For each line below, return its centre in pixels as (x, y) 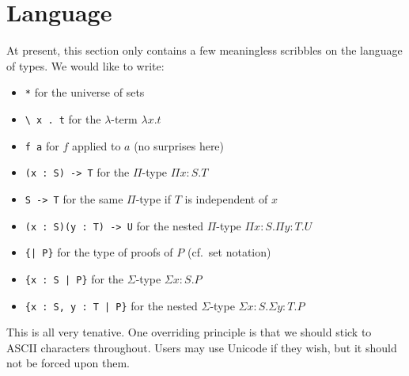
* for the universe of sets (85, 92)
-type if (153, 198)
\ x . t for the (63, 118)
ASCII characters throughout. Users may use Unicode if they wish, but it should (202, 347)
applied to (96, 145)
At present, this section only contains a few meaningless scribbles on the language (204, 50)
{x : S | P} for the (74, 278)
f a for (42, 145)
